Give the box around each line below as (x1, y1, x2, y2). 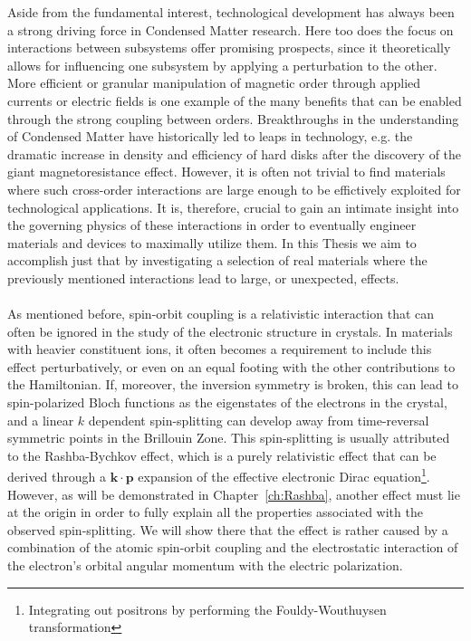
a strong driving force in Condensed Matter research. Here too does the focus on (7, 20, 454, 39)
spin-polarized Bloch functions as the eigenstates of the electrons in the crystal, (7, 393, 447, 412)
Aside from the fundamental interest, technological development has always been (7, 3, 455, 21)
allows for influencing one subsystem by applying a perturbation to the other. (7, 55, 437, 74)
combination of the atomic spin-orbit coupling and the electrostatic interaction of (7, 538, 458, 557)
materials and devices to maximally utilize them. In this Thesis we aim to (7, 233, 417, 252)
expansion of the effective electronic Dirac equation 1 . (138, 464, 430, 486)
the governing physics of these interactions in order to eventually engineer (7, 215, 417, 234)
